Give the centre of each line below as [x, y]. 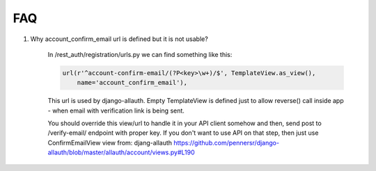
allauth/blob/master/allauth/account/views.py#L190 [121, 152]
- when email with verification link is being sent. [116, 111]
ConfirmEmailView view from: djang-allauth [110, 142]
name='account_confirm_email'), [132, 83]
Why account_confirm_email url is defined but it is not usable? [119, 39]
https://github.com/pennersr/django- [227, 142]
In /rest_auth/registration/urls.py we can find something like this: [140, 54]
